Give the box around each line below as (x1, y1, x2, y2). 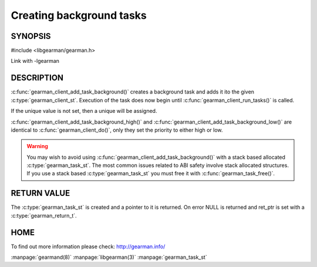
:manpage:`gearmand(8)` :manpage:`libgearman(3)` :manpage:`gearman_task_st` (11, 253, 208, 261)
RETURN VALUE (11, 188, 70, 198)
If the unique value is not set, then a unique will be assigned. (11, 108, 157, 115)
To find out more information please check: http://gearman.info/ (11, 243, 166, 250)
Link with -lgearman (11, 58, 60, 65)
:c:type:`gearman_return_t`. (11, 212, 77, 219)
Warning (26, 143, 48, 150)
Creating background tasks (11, 9, 147, 22)
